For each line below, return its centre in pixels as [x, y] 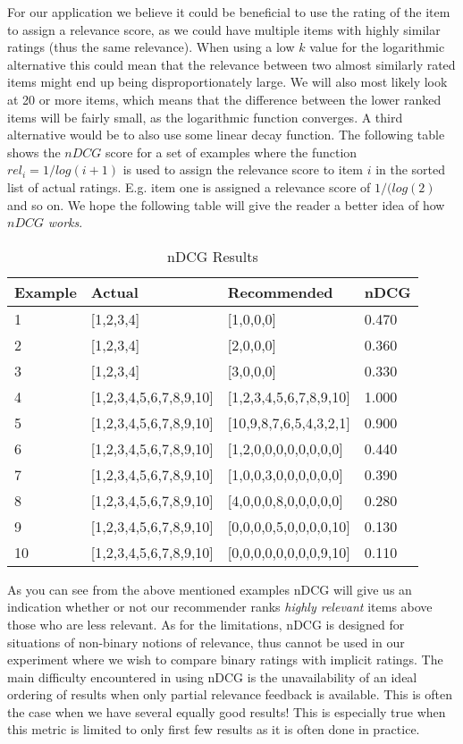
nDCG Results [213, 256]
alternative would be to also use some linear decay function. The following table [226, 135]
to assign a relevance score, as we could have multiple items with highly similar [224, 29]
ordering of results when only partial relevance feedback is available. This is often [230, 694]
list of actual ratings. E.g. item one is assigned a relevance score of [189, 186]
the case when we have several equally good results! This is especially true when [227, 711]
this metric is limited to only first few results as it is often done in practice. [214, 729]
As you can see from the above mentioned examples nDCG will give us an [210, 589]
